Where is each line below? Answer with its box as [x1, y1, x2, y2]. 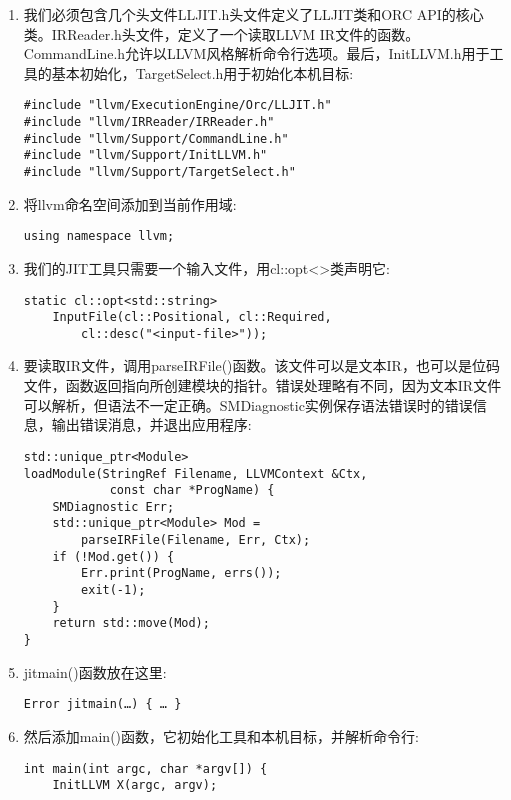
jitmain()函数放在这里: [23, 661, 167, 682]
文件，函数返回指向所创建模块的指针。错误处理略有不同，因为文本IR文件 [23, 375, 502, 396]
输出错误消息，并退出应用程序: [51, 414, 252, 435]
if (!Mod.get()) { [52, 549, 175, 564]
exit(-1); [81, 583, 146, 598]
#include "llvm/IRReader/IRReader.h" [23, 115, 275, 130]
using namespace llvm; [23, 229, 175, 244]
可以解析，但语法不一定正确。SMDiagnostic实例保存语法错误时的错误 [23, 394, 473, 415]
